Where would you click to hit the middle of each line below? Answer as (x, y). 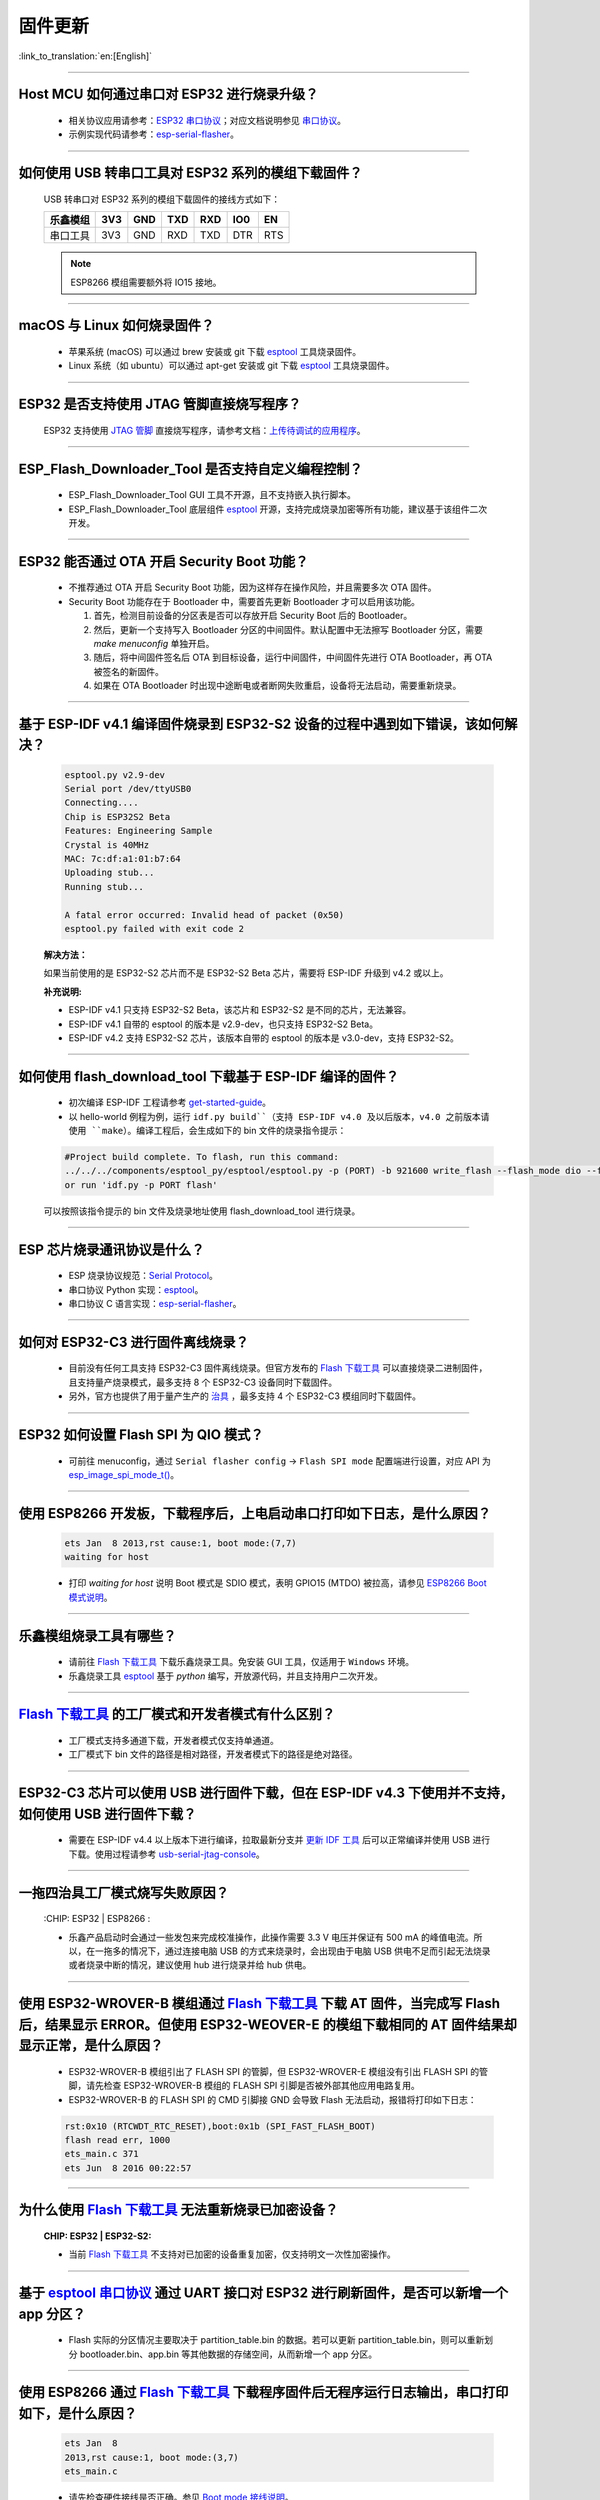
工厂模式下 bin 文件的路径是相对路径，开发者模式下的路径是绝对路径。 (213, 1754)
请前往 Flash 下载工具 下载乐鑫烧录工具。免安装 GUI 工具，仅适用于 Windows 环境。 (241, 1662)
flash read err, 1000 (117, 2140)
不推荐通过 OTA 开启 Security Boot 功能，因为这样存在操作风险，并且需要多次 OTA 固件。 (252, 587)
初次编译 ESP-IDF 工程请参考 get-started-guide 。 (170, 1102)
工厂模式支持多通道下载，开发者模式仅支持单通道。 (173, 1740)
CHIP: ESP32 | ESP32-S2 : (97, 2236)
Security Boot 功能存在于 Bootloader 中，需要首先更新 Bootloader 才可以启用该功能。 (244, 601)
